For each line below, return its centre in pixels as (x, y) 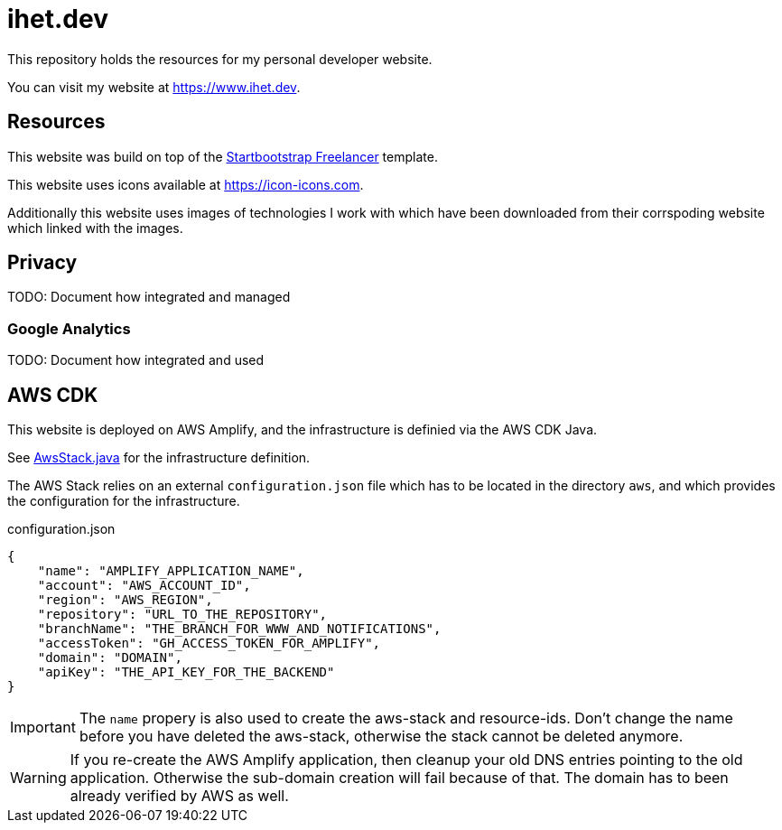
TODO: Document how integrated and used (136, 360)
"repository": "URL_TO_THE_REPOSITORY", (182, 615)
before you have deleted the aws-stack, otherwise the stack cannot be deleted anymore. (381, 737)
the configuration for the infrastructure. (124, 501)
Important (43, 727)
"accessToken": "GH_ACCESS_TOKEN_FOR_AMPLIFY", (209, 643)
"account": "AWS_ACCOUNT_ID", (144, 586)
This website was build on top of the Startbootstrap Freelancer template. (223, 156)
